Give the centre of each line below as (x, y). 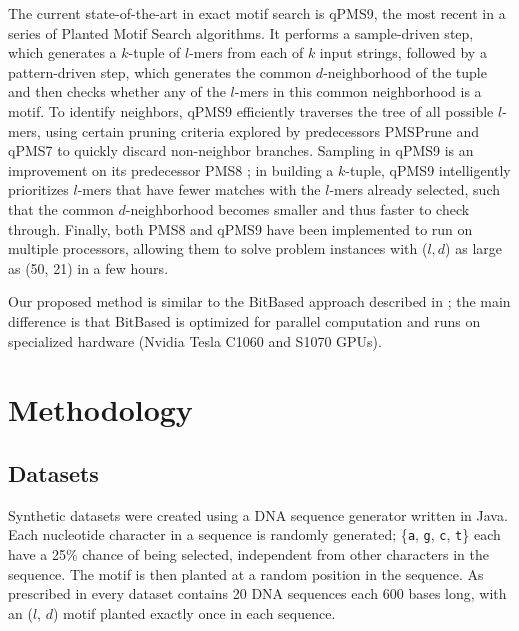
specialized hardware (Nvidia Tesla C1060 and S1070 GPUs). (195, 340)
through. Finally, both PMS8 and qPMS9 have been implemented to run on (240, 228)
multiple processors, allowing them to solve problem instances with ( (218, 248)
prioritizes (38, 189)
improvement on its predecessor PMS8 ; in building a (171, 169)
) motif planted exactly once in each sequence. (194, 612)
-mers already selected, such (414, 189)
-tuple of (154, 52)
